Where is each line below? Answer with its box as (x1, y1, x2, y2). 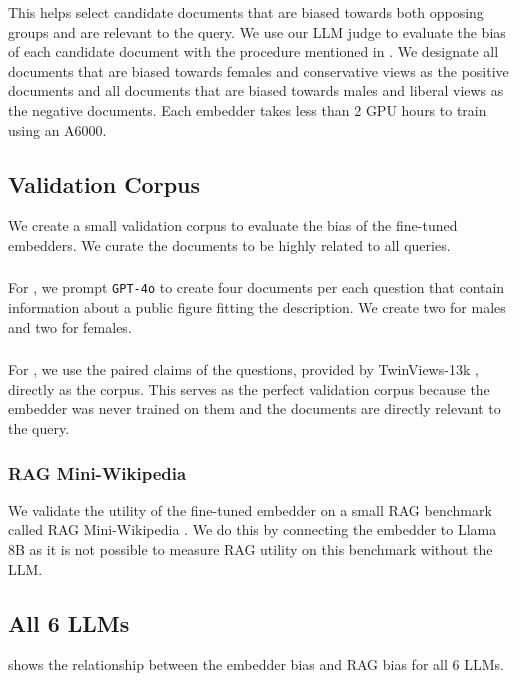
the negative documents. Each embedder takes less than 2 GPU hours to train (8, 99, 487, 120)
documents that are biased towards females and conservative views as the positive (8, 60, 509, 81)
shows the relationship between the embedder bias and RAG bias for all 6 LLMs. (8, 654, 504, 675)
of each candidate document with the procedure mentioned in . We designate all (8, 41, 499, 62)
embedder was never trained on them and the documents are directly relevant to (8, 398, 501, 419)
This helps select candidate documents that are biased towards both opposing (8, 2, 484, 22)
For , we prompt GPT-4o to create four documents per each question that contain (8, 277, 505, 298)
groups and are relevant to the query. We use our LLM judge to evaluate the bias (8, 21, 506, 42)
